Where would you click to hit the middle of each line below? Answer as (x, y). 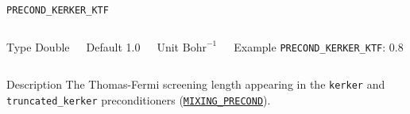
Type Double (38, 46)
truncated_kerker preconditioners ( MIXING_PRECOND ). (139, 99)
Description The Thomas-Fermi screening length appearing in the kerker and (196, 84)
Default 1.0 (113, 46)
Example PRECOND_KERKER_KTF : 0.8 (319, 46)
